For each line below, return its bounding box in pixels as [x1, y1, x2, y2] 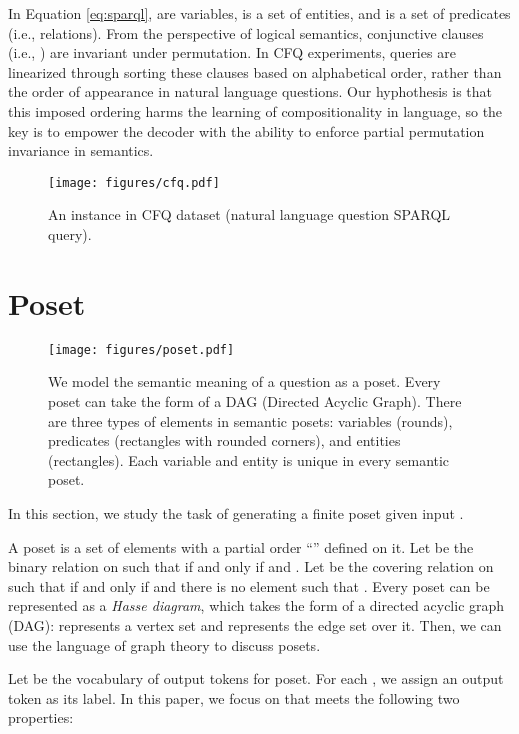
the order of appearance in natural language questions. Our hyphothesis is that [8, 81, 493, 102]
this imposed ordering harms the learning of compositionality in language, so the [8, 100, 503, 121]
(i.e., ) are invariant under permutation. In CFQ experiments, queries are [8, 42, 456, 63]
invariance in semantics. [8, 140, 154, 161]
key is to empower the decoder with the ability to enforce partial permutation [8, 120, 485, 141]
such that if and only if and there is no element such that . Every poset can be [8, 575, 490, 596]
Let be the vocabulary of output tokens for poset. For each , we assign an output [8, 668, 504, 689]
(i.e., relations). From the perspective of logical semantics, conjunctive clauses [8, 22, 484, 43]
